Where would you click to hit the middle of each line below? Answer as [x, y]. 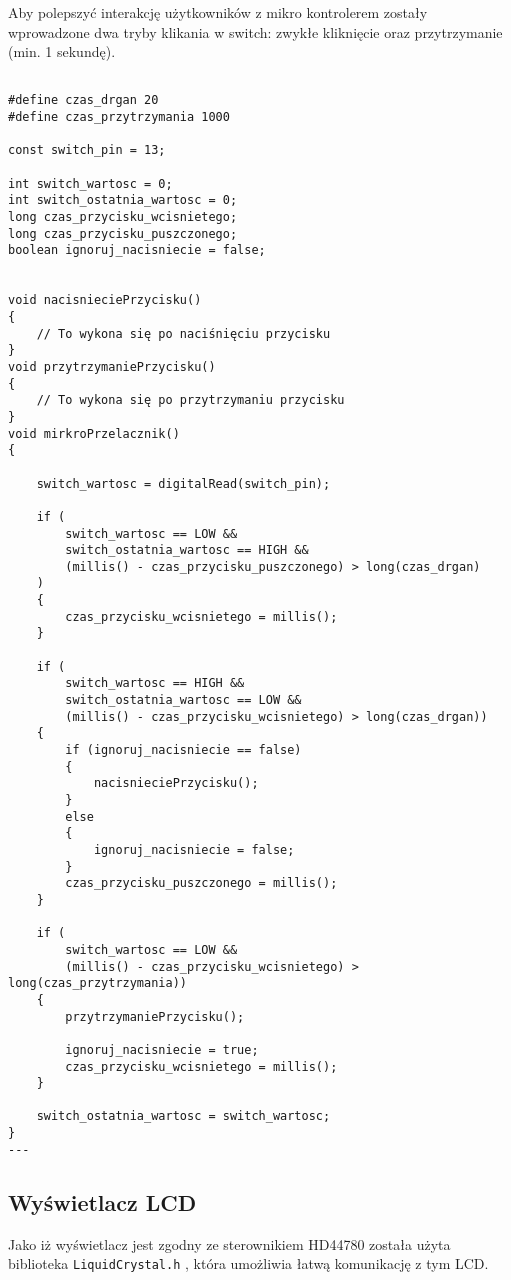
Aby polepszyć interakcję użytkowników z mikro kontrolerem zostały [218, 12]
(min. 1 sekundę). [62, 51]
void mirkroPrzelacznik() [94, 433]
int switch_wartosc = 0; [90, 183]
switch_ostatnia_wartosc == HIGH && [187, 550]
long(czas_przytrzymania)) [97, 983]
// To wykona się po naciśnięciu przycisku [183, 333]
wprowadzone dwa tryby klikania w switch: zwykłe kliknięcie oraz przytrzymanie [255, 31]
